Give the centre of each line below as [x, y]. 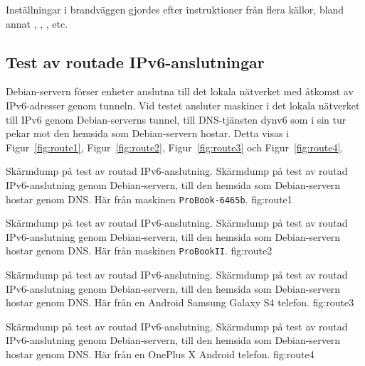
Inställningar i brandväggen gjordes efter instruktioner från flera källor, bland [175, 9]
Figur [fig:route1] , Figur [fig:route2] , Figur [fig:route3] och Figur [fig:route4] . [175, 147]
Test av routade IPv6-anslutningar [135, 61]
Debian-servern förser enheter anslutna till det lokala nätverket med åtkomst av [180, 91]
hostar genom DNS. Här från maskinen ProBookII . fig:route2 [139, 251]
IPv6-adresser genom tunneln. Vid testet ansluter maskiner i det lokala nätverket [183, 105]
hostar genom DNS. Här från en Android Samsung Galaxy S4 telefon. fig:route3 [180, 302]
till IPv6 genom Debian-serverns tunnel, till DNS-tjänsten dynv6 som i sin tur [176, 119]
